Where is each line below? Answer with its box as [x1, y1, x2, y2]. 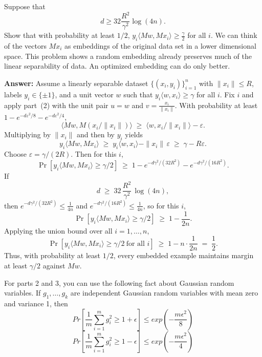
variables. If [4, 287, 41, 298]
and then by [77, 129, 115, 140]
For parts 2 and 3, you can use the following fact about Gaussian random [4, 277, 234, 288]
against [42, 260, 65, 270]
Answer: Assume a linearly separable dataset [4, 77, 148, 88]
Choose [4, 149, 27, 159]
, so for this [143, 200, 179, 211]
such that [123, 89, 153, 99]
